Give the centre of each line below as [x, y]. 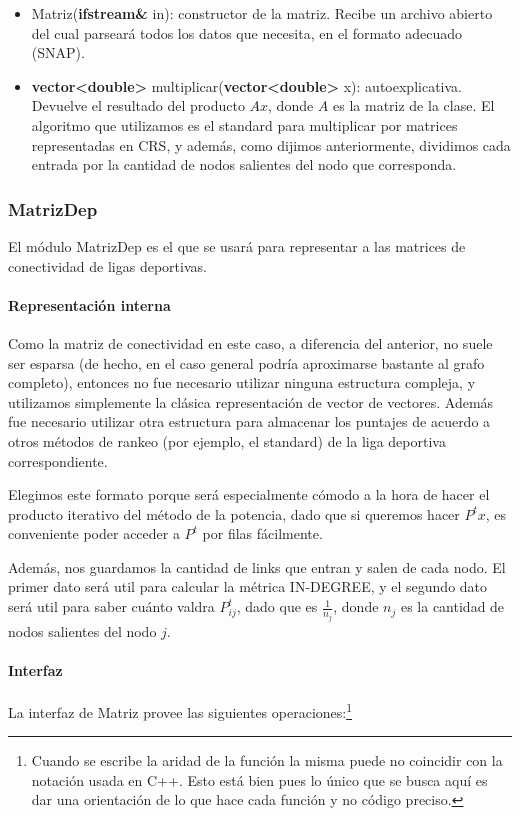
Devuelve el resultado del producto [138, 105]
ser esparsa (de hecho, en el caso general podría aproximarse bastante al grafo [246, 362]
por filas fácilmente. [262, 533]
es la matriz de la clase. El [414, 105]
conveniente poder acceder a [94, 533]
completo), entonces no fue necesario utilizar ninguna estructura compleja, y [242, 382]
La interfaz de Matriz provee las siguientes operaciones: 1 [180, 710]
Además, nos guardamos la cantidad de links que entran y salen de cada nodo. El [257, 566]
